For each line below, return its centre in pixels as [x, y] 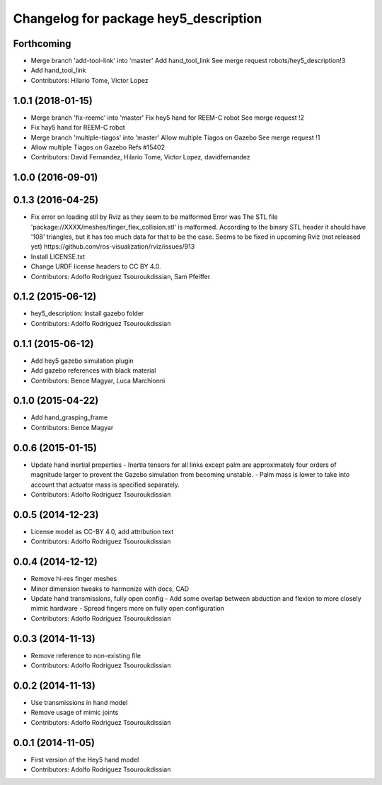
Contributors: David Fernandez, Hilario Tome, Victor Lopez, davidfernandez [140, 157]
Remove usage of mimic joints [75, 713]
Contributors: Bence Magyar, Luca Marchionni [98, 380]
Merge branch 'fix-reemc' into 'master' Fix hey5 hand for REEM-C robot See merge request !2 [167, 118]
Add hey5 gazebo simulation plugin [82, 361]
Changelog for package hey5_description [138, 18]
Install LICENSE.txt [58, 256]
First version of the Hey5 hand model [85, 759]
